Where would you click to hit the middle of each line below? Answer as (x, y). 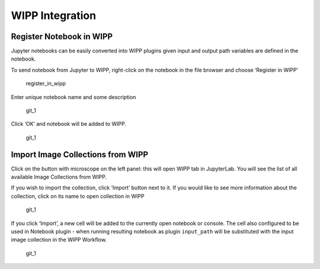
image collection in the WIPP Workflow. (59, 240)
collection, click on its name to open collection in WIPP (78, 196)
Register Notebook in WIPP (62, 37)
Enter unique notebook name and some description (73, 97)
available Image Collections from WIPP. (59, 177)
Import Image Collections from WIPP (79, 154)
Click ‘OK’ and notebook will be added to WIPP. (69, 124)
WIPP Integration (54, 15)
